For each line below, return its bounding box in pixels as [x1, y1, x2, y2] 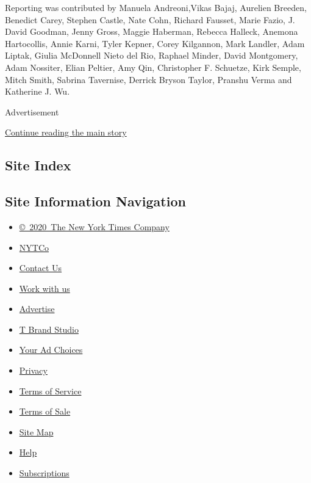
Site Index [5, 156, 71, 175]
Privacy [19, 364, 48, 377]
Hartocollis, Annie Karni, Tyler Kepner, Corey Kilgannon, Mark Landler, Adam [5, 37, 305, 49]
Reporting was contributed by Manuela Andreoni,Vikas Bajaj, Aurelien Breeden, [5, 1, 307, 13]
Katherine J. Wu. [5, 85, 70, 98]
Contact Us [19, 261, 62, 274]
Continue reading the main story [5, 126, 127, 139]
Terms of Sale [19, 405, 71, 418]
